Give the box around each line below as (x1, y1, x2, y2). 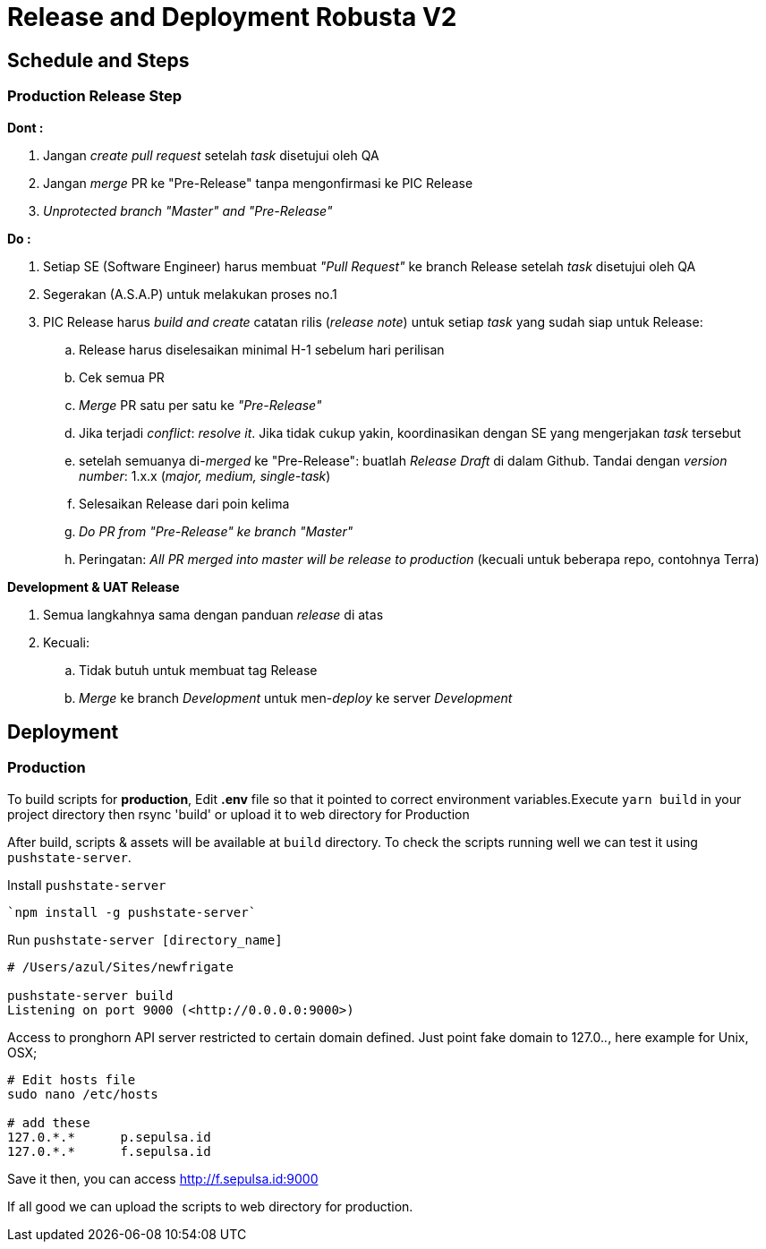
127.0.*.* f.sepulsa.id (7, 1143, 211, 1159)
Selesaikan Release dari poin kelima (79, 495, 290, 511)
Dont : (7, 119, 44, 135)
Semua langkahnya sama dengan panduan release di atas (43, 606, 384, 622)
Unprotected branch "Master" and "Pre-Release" (43, 202, 333, 218)
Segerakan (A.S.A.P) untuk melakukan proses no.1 (43, 286, 337, 302)
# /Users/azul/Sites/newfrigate (7, 959, 234, 974)
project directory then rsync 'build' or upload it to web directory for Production (7, 806, 470, 822)
